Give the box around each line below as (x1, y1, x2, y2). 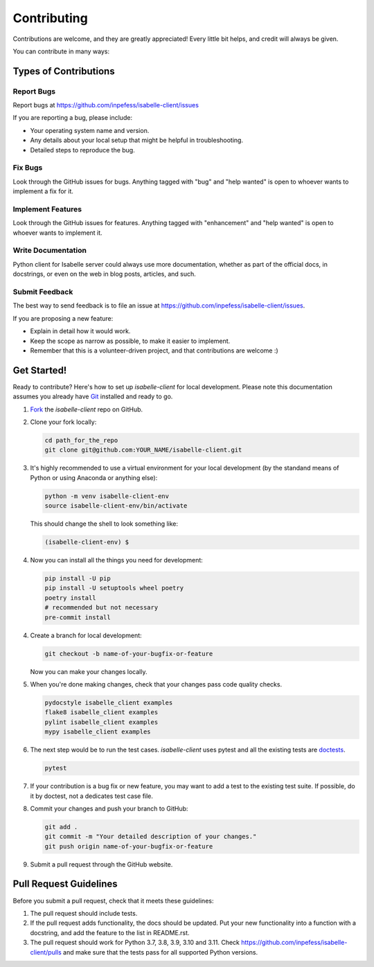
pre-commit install (44, 613, 111, 621)
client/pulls (30, 948, 62, 956)
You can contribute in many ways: (12, 47, 110, 55)
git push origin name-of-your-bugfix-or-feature (44, 842, 213, 850)
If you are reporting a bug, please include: (12, 114, 133, 122)
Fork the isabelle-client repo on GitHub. (30, 405, 143, 414)
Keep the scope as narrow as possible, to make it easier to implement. (30, 337, 231, 345)
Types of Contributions (12, 65, 115, 77)
